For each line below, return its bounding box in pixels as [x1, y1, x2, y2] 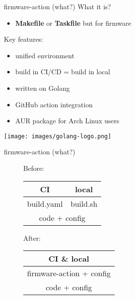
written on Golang [15, 83, 70, 93]
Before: [23, 163, 45, 173]
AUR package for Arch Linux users [15, 116, 120, 126]
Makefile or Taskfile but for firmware [15, 17, 132, 28]
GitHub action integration [15, 99, 93, 109]
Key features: [4, 34, 44, 44]
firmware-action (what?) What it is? [4, 1, 111, 11]
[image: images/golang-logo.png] [4, 133, 111, 140]
